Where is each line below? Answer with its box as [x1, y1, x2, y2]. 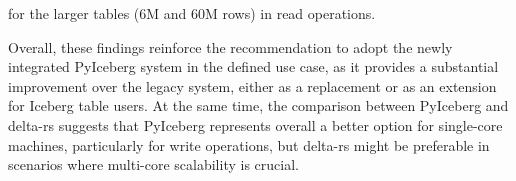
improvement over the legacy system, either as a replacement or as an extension [8, 75, 497, 96]
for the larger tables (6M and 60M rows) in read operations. [8, 3, 376, 23]
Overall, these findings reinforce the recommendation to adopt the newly [8, 36, 453, 57]
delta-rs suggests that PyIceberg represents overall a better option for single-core [8, 114, 503, 135]
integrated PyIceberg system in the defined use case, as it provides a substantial [8, 56, 499, 77]
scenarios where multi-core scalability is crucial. [8, 154, 299, 175]
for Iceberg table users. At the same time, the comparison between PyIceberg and [8, 95, 509, 116]
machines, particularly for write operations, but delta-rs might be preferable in [8, 134, 490, 155]
